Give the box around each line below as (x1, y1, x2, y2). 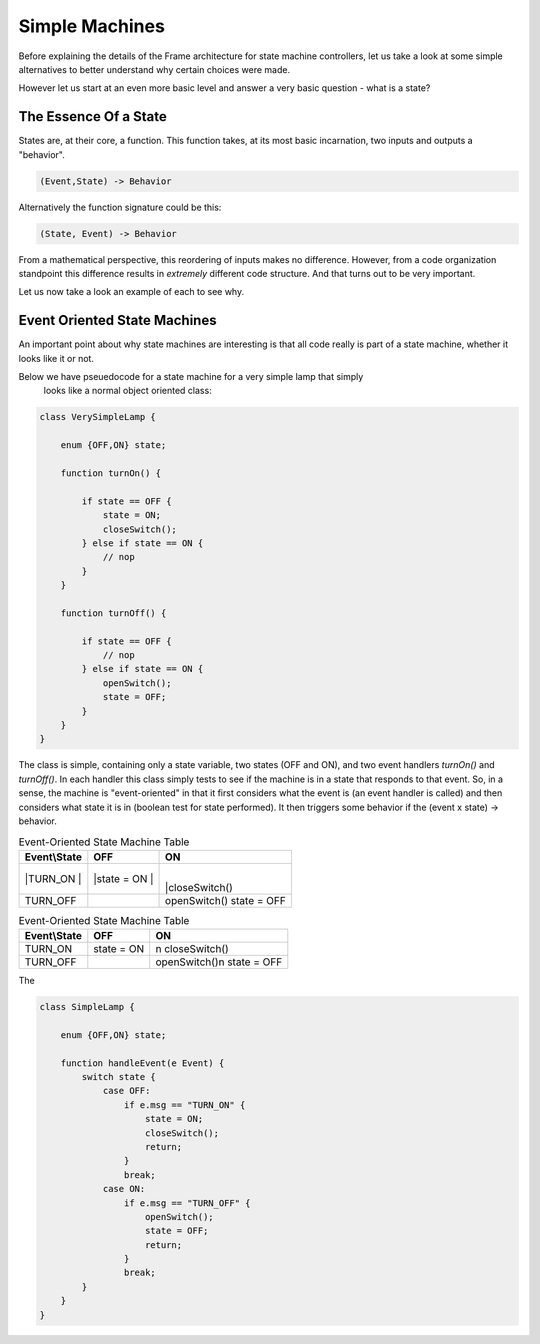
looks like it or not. (18, 352, 95, 364)
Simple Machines (18, 15, 165, 37)
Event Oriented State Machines (18, 312, 217, 329)
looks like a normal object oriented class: (43, 385, 212, 397)
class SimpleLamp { (39, 1001, 135, 1013)
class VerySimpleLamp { (39, 411, 157, 423)
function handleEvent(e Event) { (60, 1057, 225, 1069)
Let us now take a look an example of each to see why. (18, 286, 245, 298)
